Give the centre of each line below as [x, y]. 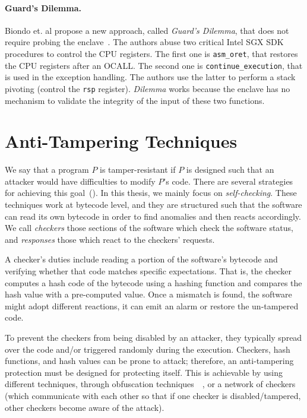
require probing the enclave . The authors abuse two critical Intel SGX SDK [144, 42]
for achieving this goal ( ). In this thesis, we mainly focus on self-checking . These [151, 193]
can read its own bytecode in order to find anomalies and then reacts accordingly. [153, 216]
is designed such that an [230, 170]
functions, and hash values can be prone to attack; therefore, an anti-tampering [149, 361]
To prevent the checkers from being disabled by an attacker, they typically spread [153, 337]
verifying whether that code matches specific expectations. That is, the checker [148, 271]
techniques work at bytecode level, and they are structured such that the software [153, 205]
